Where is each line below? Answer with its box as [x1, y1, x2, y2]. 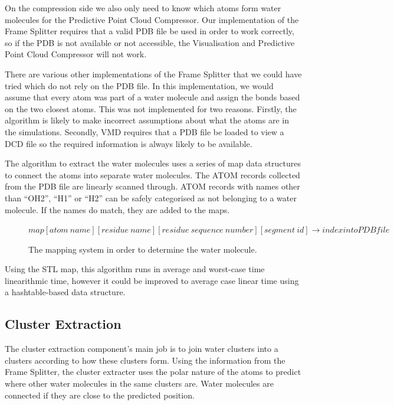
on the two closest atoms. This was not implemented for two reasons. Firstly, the [5, 102, 297, 115]
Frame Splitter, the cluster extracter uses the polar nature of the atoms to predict [5, 365, 301, 378]
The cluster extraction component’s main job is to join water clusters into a [5, 342, 278, 355]
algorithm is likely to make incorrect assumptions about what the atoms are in [5, 114, 289, 126]
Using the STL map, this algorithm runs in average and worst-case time [5, 263, 265, 275]
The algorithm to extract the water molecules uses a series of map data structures [5, 157, 301, 169]
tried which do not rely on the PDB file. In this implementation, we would [5, 79, 274, 92]
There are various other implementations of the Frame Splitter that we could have [5, 67, 302, 80]
